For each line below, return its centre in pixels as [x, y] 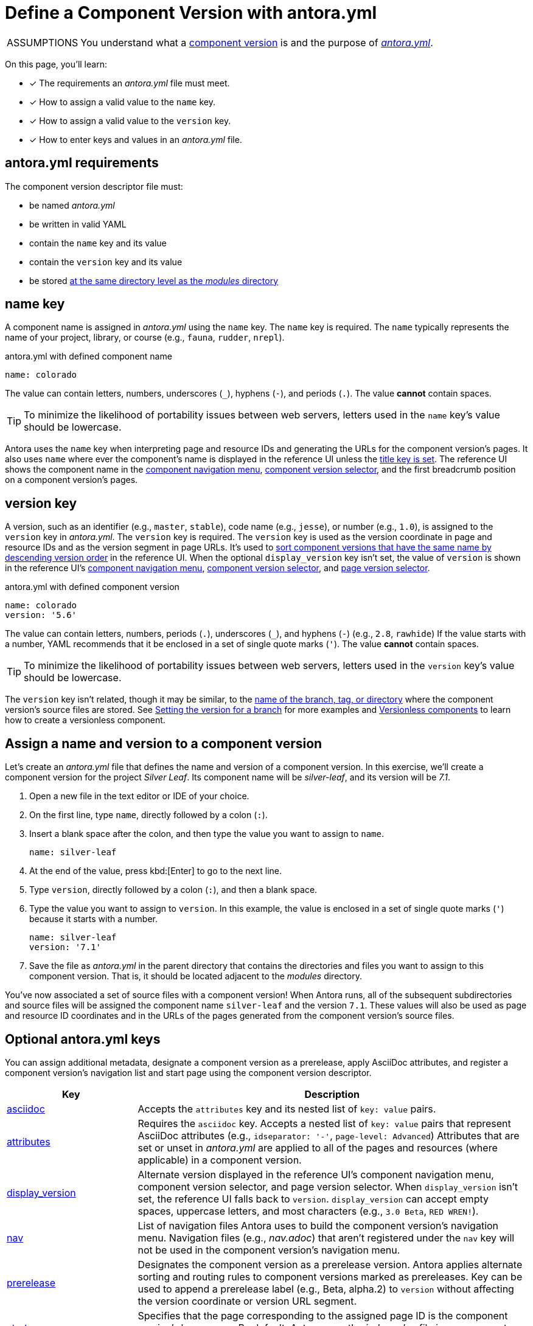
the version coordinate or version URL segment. [247, 1301]
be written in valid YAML [78, 224]
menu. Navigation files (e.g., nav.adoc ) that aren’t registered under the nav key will [326, 1237]
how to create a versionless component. [85, 720]
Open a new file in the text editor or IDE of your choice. [139, 796]
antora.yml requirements [82, 163]
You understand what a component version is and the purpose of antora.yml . [257, 42]
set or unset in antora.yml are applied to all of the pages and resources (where [318, 1147]
